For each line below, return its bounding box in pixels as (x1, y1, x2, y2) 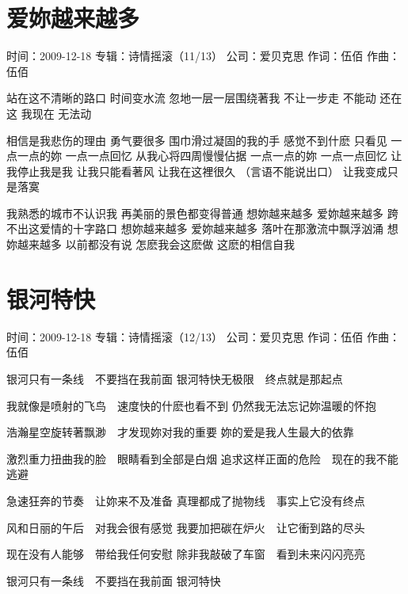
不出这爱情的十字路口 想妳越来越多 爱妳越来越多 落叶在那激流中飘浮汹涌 (6, 220, 383, 237)
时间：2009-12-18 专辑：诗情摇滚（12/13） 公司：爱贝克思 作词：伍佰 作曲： (6, 328, 400, 345)
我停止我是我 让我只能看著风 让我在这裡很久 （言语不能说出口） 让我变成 (6, 162, 387, 179)
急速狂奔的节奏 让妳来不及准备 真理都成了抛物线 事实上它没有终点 (6, 492, 365, 508)
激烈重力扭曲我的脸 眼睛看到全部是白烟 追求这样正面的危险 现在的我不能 (6, 450, 398, 466)
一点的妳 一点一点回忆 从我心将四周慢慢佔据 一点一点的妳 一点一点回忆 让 (17, 147, 402, 164)
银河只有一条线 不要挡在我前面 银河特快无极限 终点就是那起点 (6, 370, 343, 386)
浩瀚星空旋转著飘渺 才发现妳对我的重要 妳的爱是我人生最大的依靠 (6, 424, 354, 440)
